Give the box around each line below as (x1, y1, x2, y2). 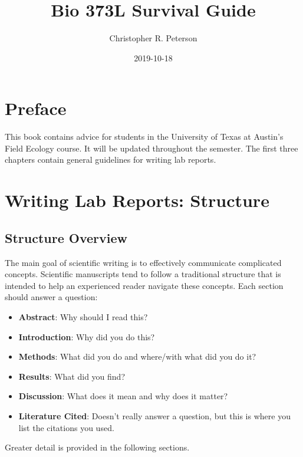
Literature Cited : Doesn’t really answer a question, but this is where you (18, 409, 291, 422)
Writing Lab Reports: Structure (5, 188, 269, 212)
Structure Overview (5, 228, 127, 246)
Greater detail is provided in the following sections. (5, 441, 190, 453)
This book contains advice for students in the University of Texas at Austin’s (5, 130, 284, 143)
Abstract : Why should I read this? (18, 310, 148, 323)
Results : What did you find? (18, 370, 126, 382)
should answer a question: (5, 291, 98, 303)
